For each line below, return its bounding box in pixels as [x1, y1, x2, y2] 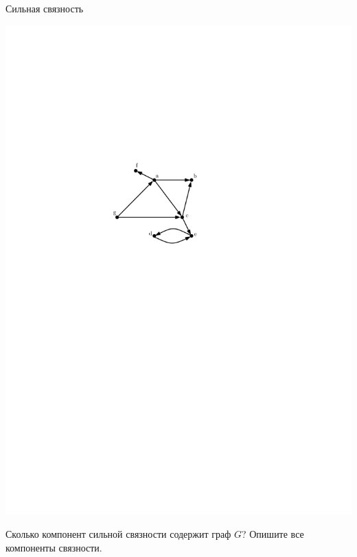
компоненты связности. [5, 540, 102, 554]
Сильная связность [5, 1, 84, 15]
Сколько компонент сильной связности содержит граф [5, 527, 231, 541]
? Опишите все [241, 527, 304, 541]
